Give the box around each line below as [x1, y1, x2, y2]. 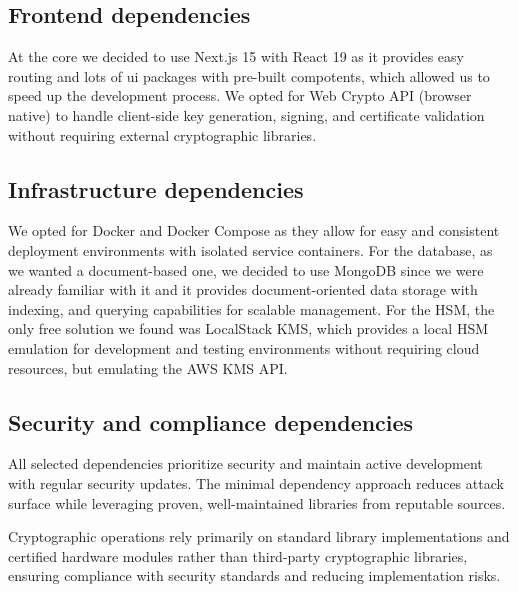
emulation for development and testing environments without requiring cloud [8, 337, 480, 358]
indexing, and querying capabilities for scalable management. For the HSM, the [8, 298, 495, 319]
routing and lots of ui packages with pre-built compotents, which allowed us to [8, 65, 490, 86]
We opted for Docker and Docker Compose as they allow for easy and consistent [8, 220, 500, 241]
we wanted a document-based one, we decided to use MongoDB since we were [8, 259, 484, 280]
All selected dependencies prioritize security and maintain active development [8, 453, 483, 474]
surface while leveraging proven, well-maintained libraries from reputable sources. [8, 492, 506, 513]
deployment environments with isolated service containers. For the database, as [8, 239, 493, 260]
